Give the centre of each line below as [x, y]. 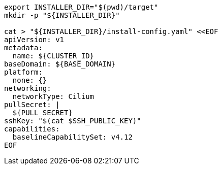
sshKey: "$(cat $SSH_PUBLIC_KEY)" [73, 121]
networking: [28, 88]
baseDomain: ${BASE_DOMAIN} [60, 64]
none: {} [30, 80]
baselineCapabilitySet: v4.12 [72, 137]
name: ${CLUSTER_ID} [53, 56]
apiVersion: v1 [34, 40]
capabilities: [32, 129]
